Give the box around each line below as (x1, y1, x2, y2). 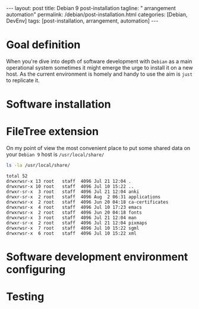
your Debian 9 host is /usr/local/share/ (6, 151, 105, 158)
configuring (6, 263, 66, 276)
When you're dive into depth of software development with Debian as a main (6, 58, 192, 65)
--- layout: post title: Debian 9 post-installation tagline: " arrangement (6, 5, 176, 11)
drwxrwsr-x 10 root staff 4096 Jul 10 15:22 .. (6, 183, 134, 189)
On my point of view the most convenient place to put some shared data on (6, 145, 191, 152)
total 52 (6, 173, 28, 179)
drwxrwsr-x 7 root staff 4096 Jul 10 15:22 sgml (6, 225, 140, 231)
